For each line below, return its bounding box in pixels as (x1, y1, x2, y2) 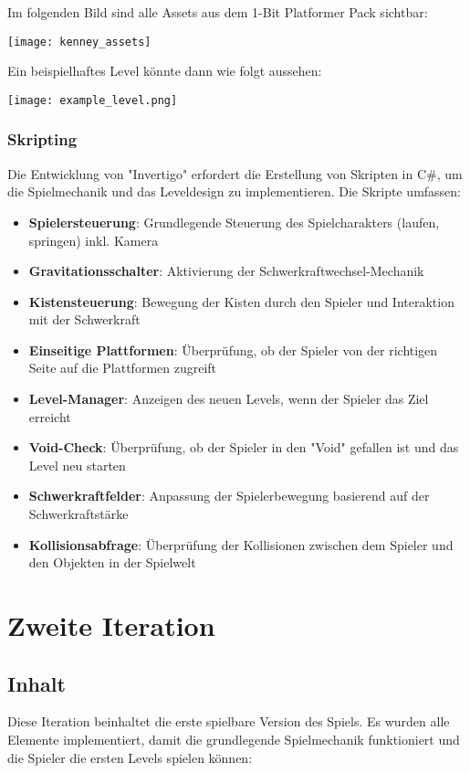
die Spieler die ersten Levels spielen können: (7, 747, 253, 767)
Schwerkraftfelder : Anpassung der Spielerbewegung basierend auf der (28, 486, 430, 505)
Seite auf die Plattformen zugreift (28, 358, 217, 377)
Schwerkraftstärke (28, 504, 129, 524)
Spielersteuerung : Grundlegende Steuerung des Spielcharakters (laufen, (28, 212, 440, 231)
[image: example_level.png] (7, 93, 178, 107)
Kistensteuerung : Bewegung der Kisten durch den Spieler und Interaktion (28, 291, 454, 311)
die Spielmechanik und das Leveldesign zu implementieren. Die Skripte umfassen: (7, 182, 461, 201)
